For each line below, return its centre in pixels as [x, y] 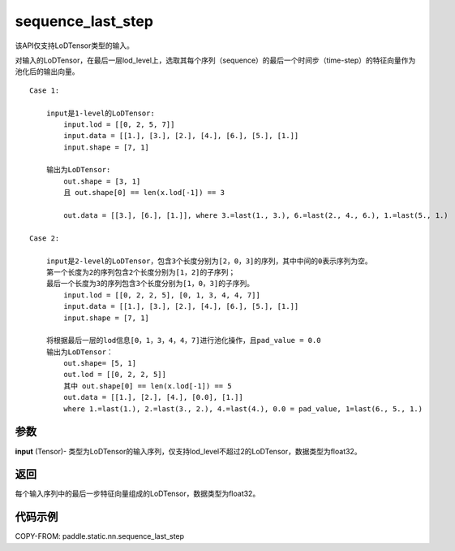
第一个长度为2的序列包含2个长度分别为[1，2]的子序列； [141, 272]
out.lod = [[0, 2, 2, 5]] [115, 375]
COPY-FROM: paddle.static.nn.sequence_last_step [100, 536]
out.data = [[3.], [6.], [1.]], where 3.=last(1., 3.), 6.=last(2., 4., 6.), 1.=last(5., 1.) [256, 216]
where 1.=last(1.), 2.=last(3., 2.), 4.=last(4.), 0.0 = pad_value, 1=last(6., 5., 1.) [243, 409]
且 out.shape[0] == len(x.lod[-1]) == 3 [144, 193]
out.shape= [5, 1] [100, 363]
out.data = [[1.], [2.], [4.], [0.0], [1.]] [153, 397]
